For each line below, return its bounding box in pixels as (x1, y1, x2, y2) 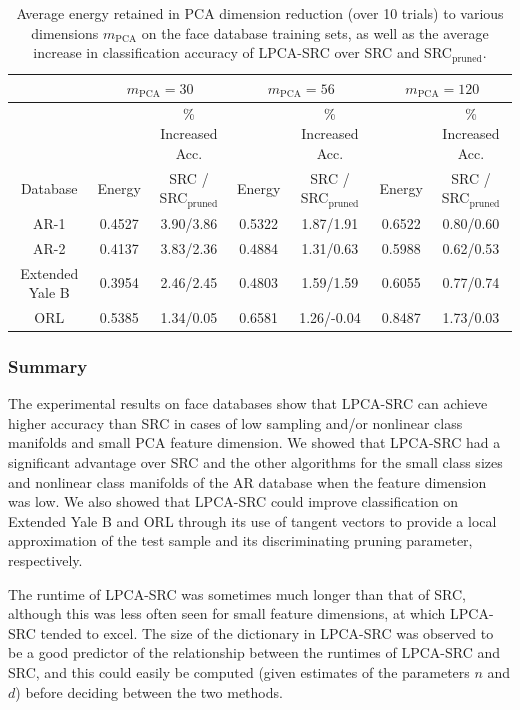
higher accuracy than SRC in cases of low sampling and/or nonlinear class (8, 412, 463, 433)
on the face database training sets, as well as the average (141, 22, 489, 43)
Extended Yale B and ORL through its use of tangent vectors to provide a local (8, 510, 497, 531)
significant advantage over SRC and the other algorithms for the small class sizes (8, 452, 503, 473)
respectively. (8, 550, 83, 570)
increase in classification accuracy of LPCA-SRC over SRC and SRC (33, 42, 452, 63)
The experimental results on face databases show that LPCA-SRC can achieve (8, 393, 488, 414)
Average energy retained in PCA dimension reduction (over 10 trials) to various (16, 3, 504, 23)
